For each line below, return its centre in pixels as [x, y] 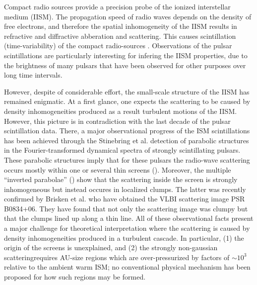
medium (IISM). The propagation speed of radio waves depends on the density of [128, 16]
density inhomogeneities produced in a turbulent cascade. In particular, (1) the [124, 237]
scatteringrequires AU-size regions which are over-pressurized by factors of [117, 257]
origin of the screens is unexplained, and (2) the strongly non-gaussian [111, 247]
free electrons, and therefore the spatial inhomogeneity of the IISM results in [121, 26]
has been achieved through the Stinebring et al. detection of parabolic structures [127, 140]
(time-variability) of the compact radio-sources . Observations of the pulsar [118, 46]
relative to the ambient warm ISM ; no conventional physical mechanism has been [127, 267]
